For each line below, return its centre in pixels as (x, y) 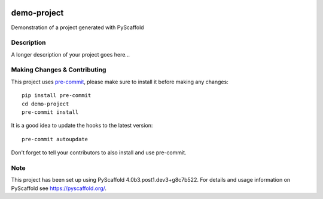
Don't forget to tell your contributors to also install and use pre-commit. (99, 153)
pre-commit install (50, 112)
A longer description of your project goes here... (70, 54)
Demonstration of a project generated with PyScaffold (77, 27)
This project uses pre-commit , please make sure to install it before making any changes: (120, 82)
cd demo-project (45, 104)
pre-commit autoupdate (55, 139)
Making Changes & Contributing (59, 70)
